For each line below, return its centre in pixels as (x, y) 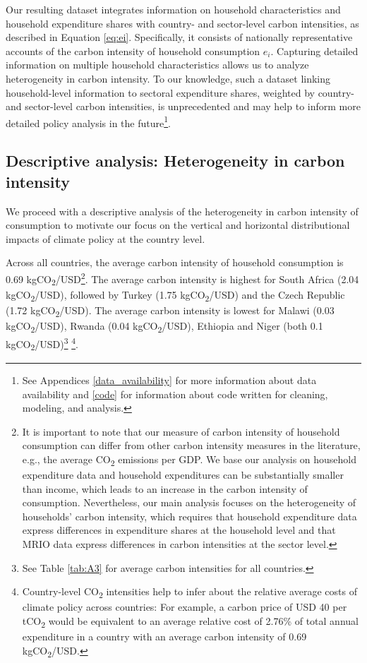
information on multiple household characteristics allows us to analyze (157, 65)
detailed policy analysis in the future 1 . (88, 121)
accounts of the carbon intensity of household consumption (133, 50)
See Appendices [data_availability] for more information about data (169, 380)
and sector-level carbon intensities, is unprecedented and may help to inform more (183, 106)
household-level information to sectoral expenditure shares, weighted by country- (180, 92)
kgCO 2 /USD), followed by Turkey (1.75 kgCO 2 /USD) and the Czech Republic (175, 295)
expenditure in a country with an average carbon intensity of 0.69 (164, 636)
